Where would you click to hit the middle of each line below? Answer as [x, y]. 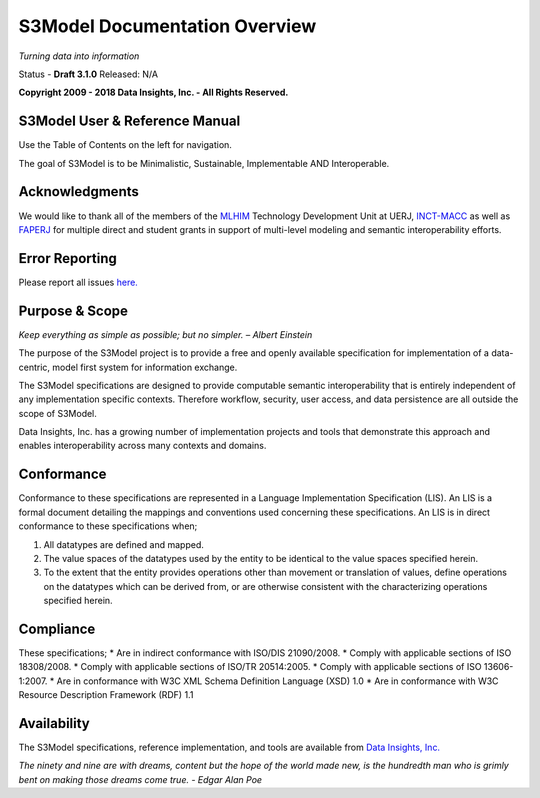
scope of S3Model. [57, 413]
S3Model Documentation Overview [167, 26]
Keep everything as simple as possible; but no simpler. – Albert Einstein [165, 334]
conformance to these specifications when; [108, 526]
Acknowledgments [79, 191]
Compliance [57, 628]
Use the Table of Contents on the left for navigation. [125, 145]
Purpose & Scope [73, 310]
